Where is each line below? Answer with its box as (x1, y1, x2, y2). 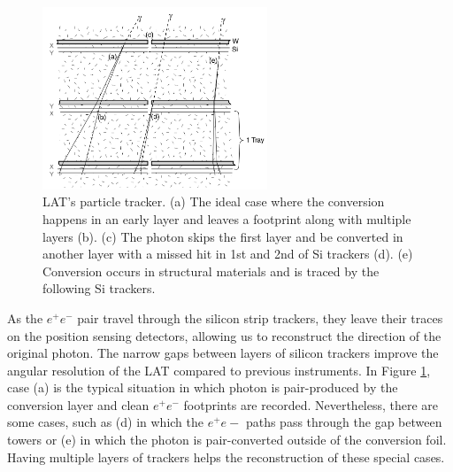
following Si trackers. (42, 279, 156, 298)
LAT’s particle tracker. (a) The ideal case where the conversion (42, 192, 385, 211)
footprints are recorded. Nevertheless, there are (183, 395, 439, 414)
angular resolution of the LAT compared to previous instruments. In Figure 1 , (7, 360, 431, 379)
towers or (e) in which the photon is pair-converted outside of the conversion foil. (7, 430, 447, 449)
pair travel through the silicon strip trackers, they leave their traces (77, 308, 443, 327)
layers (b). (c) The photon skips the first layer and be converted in (42, 227, 403, 245)
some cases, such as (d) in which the (7, 413, 203, 431)
